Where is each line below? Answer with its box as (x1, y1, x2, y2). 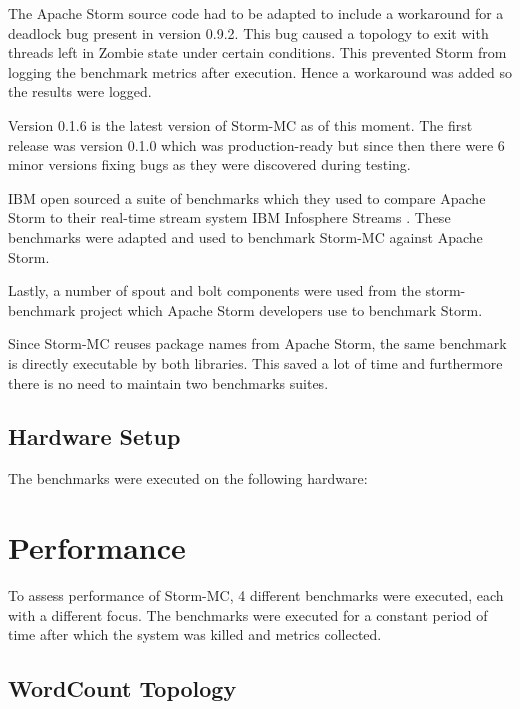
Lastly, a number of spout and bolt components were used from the (8, 280, 421, 301)
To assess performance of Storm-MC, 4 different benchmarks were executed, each (8, 585, 504, 606)
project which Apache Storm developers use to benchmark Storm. (79, 299, 483, 320)
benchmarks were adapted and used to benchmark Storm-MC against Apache (8, 226, 483, 247)
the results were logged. (8, 81, 152, 102)
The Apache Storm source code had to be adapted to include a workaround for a (8, 3, 504, 23)
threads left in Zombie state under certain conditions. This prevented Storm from (8, 42, 507, 63)
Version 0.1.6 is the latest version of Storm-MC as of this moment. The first (8, 114, 473, 135)
